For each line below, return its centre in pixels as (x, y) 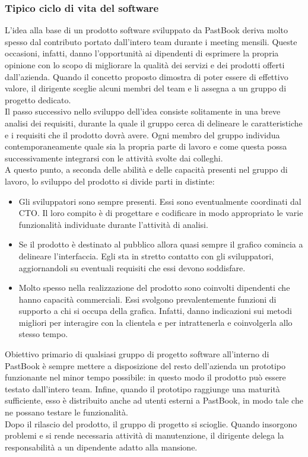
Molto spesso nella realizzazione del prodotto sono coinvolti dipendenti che (154, 288)
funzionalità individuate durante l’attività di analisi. (113, 224)
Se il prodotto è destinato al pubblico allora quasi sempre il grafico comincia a (161, 244)
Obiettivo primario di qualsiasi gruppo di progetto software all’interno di (137, 354)
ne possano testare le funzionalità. (66, 412)
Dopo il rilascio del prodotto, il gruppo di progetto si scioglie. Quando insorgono (151, 423)
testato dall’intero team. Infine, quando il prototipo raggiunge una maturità (142, 388)
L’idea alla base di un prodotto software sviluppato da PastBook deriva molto (147, 30)
